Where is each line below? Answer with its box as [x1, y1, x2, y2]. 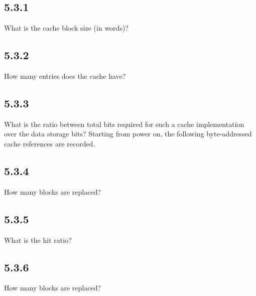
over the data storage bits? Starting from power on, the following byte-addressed [4, 128, 252, 139]
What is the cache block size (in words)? [4, 23, 129, 33]
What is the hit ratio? [4, 234, 72, 245]
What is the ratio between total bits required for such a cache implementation [4, 118, 244, 129]
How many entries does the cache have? [4, 71, 126, 81]
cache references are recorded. [4, 138, 95, 149]
